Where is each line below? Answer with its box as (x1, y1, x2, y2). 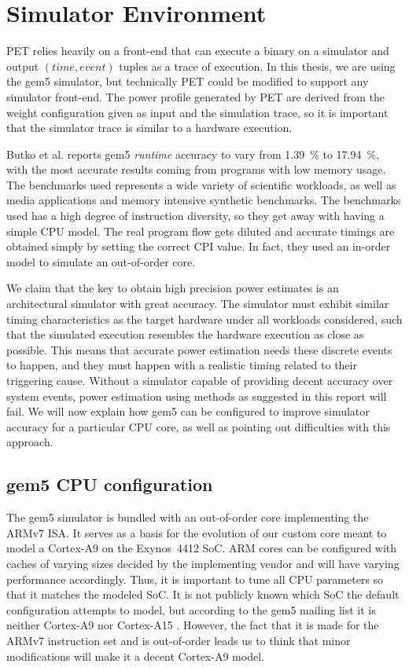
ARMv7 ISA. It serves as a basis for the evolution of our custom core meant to (6, 524, 387, 541)
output (6, 57, 39, 74)
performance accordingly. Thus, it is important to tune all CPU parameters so (6, 570, 384, 587)
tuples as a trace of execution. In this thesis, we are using (119, 57, 396, 74)
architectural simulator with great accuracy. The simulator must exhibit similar (6, 295, 389, 312)
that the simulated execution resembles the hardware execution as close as (6, 326, 364, 343)
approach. (6, 434, 53, 450)
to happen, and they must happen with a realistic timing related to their (6, 357, 357, 373)
